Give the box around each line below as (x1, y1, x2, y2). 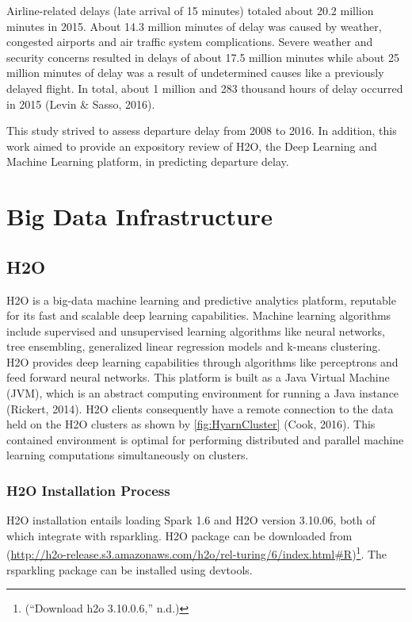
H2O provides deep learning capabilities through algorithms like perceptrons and (6, 353, 399, 370)
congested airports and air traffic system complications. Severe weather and (6, 33, 373, 50)
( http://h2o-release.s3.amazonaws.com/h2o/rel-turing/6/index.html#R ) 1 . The (6, 543, 387, 562)
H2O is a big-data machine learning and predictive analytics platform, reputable (6, 291, 396, 308)
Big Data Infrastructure (6, 200, 273, 232)
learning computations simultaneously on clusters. (6, 447, 249, 463)
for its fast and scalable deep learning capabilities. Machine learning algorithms (6, 307, 391, 324)
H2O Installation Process (6, 480, 170, 500)
